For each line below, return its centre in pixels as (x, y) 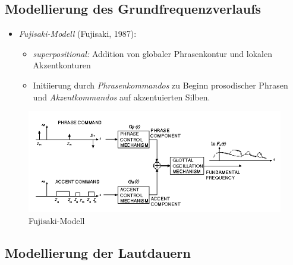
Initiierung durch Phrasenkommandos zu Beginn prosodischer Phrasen (160, 85)
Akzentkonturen (62, 65)
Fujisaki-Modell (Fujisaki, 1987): (78, 34)
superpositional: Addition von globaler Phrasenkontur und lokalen (152, 53)
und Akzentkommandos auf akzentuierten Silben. (122, 97)
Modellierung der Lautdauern (98, 252)
